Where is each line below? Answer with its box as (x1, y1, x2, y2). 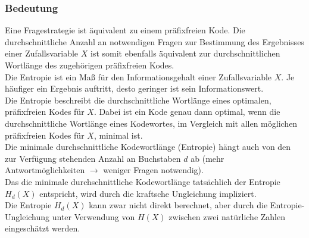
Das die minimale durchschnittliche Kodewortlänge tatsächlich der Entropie (5, 175, 280, 187)
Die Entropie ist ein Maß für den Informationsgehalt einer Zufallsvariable (5, 70, 272, 83)
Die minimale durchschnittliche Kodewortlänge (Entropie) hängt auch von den (5, 140, 291, 153)
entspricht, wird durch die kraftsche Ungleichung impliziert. (39, 187, 257, 199)
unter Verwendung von (52, 210, 135, 223)
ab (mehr (191, 152, 224, 164)
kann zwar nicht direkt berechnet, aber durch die (89, 199, 268, 211)
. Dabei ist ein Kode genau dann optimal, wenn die (93, 105, 280, 118)
